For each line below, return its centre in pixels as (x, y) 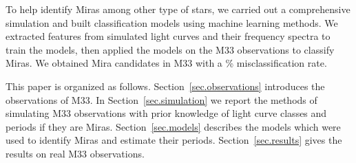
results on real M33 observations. (75, 153)
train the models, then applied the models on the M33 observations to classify (170, 49)
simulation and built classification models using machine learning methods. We (172, 22)
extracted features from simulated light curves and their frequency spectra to (168, 36)
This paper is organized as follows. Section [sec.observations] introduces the (165, 86)
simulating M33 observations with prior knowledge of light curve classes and (166, 113)
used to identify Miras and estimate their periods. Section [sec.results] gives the (174, 140)
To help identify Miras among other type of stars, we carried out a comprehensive (178, 9)
